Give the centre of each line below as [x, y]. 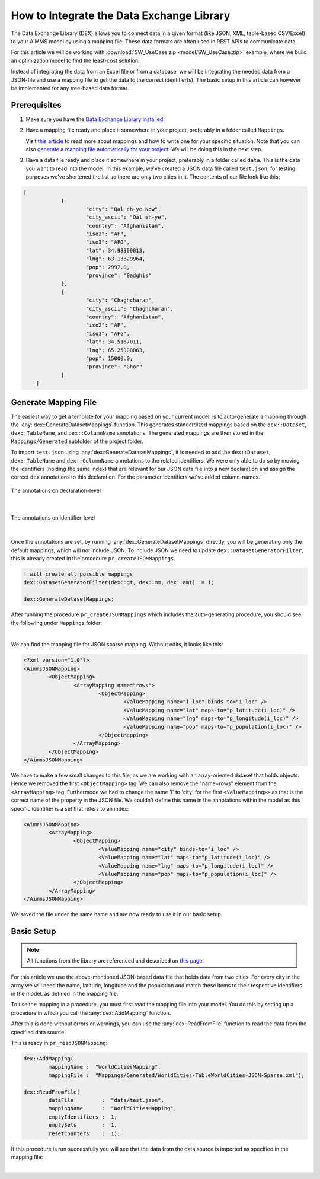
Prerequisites [36, 105]
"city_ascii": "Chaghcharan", [130, 309]
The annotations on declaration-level [56, 490]
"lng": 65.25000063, [116, 350]
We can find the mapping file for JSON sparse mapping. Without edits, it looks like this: [117, 645]
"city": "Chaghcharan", [121, 300]
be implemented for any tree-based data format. [70, 88]
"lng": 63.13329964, [116, 259]
